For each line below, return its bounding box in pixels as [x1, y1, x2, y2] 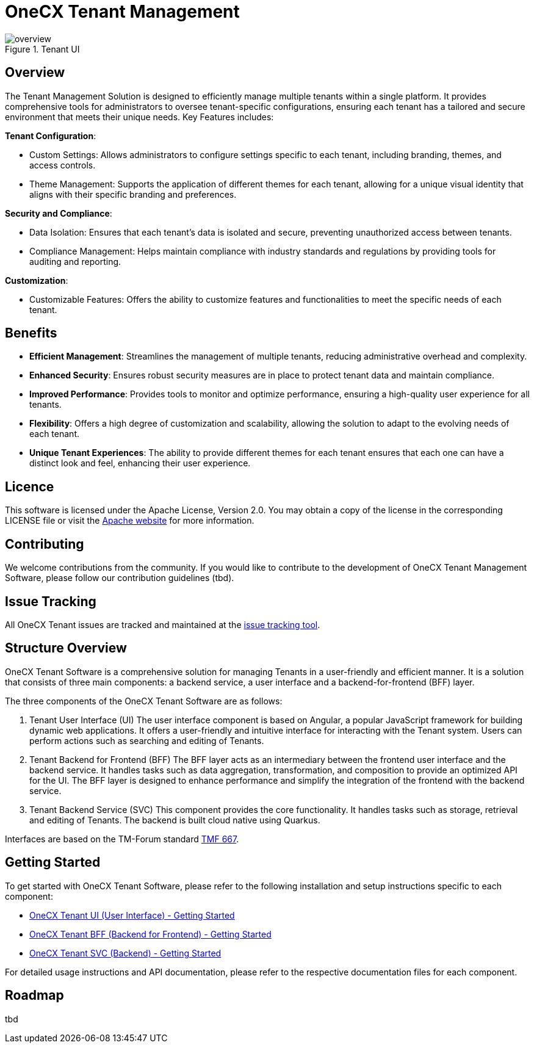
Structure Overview [5, 640, 127, 656]
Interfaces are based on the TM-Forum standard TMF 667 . [5, 833, 239, 844]
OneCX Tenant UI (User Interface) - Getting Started [29, 909, 235, 920]
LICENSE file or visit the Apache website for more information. [5, 515, 254, 526]
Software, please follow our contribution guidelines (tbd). [5, 573, 234, 584]
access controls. [29, 159, 96, 170]
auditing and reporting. [29, 256, 121, 267]
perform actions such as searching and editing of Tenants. [29, 735, 264, 746]
